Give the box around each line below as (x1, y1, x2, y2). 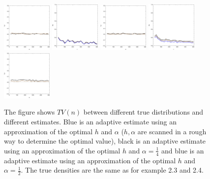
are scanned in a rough (137, 126, 207, 136)
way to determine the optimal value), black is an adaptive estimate (4, 136, 206, 146)
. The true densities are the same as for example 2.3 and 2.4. (21, 165, 204, 175)
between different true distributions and (83, 107, 204, 117)
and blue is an (161, 145, 204, 155)
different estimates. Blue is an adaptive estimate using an (4, 116, 177, 126)
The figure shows (4, 107, 55, 117)
